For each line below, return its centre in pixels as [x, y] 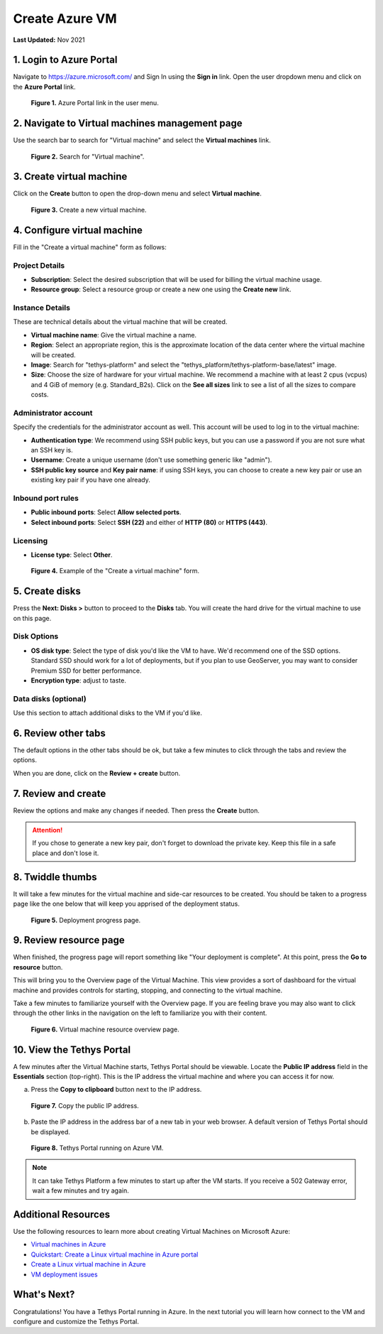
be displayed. [51, 1132]
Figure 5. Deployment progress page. [86, 920]
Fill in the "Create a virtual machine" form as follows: [90, 247]
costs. [40, 395]
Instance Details [42, 308]
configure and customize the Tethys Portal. [76, 1321]
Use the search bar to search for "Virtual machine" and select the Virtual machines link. [142, 140]
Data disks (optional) [50, 698]
